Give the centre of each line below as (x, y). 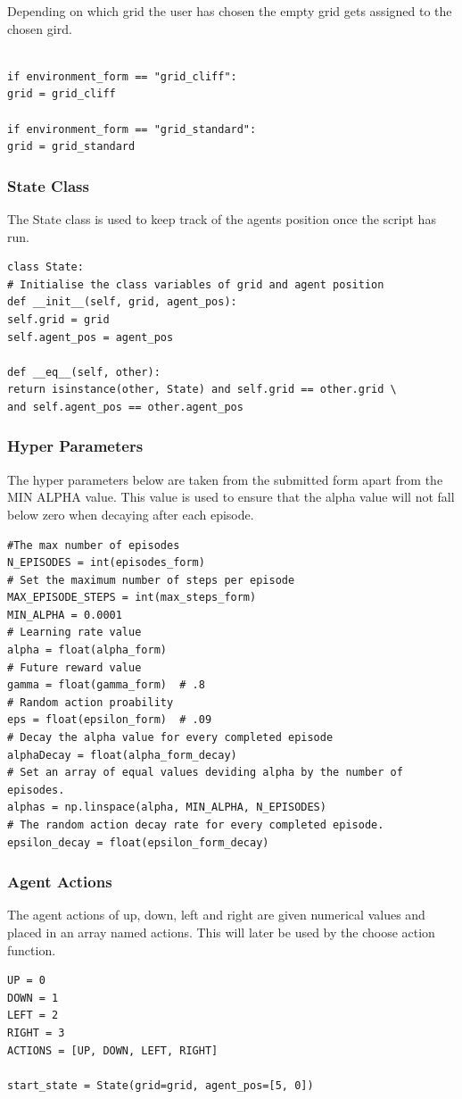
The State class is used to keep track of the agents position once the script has (222, 218)
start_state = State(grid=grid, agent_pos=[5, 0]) (161, 1085)
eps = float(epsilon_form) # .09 (110, 720)
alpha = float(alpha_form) (87, 650)
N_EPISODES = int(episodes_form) (106, 563)
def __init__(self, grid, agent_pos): (122, 302)
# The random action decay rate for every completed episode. (196, 825)
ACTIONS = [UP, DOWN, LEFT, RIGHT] (113, 1050)
